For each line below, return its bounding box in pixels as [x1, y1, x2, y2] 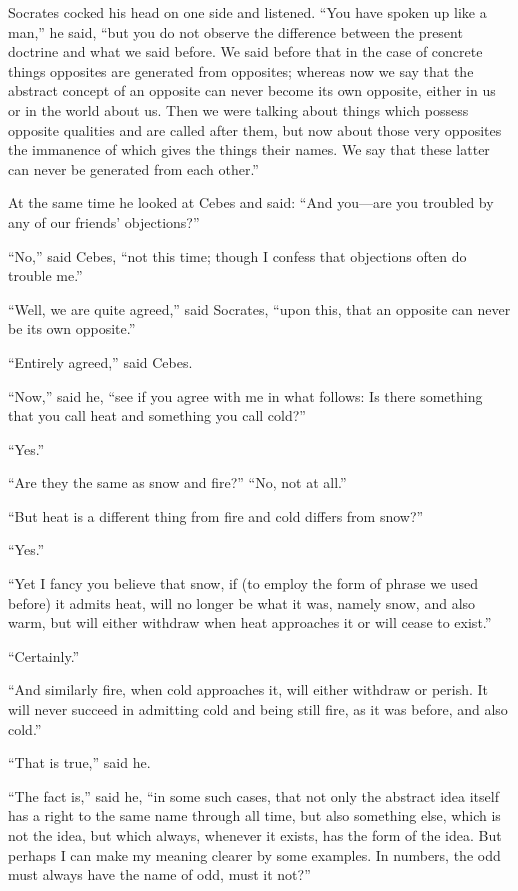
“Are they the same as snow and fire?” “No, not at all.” [8, 472, 347, 493]
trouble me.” [8, 265, 83, 286]
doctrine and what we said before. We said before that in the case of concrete [8, 41, 483, 62]
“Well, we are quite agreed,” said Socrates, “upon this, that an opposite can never [8, 298, 511, 319]
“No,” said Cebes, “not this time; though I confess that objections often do [8, 245, 467, 266]
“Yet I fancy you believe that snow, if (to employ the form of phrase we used [8, 573, 479, 594]
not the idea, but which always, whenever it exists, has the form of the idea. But [8, 825, 502, 845]
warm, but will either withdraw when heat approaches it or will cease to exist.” [8, 612, 492, 633]
